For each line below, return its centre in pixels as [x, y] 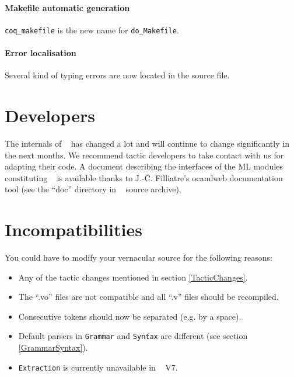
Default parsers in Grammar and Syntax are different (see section [133, 336]
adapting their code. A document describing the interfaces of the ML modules [144, 166]
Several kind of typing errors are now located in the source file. [117, 75]
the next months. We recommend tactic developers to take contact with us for [144, 155]
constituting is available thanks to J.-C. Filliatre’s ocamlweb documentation [144, 177]
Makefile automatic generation [67, 7]
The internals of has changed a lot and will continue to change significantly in [147, 143]
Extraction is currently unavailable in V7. [98, 367]
